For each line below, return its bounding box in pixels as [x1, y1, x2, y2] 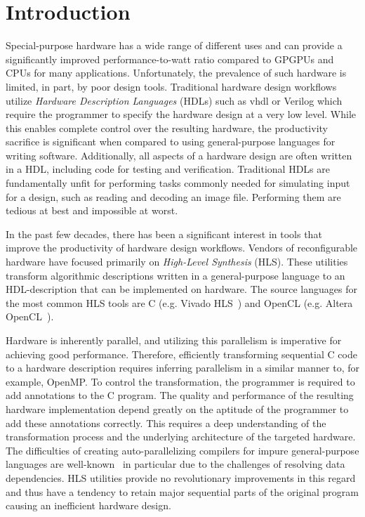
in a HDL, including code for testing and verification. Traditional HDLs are [6, 162, 330, 176]
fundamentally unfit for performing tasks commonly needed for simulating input [6, 176, 350, 190]
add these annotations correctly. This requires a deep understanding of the [6, 415, 326, 430]
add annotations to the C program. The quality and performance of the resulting [6, 388, 354, 403]
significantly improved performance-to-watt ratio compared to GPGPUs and [6, 51, 334, 66]
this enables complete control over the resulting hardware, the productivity [6, 120, 328, 135]
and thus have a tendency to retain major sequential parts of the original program [6, 484, 359, 499]
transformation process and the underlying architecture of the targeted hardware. [6, 429, 356, 444]
